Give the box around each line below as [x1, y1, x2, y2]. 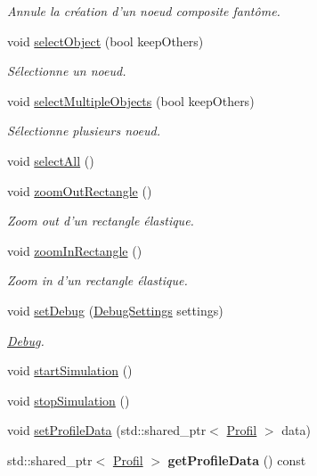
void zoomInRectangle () [7, 241, 142, 259]
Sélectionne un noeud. [7, 62, 126, 80]
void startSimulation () [7, 361, 133, 380]
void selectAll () [7, 151, 94, 169]
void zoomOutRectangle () [7, 181, 152, 200]
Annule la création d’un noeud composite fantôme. [7, 2, 280, 20]
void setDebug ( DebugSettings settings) [7, 300, 224, 319]
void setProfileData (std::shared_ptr [7, 421, 207, 439]
